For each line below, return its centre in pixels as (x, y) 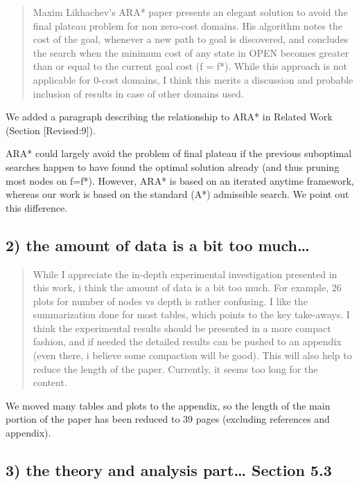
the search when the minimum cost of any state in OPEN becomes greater (191, 52)
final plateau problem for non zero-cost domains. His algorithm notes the (187, 25)
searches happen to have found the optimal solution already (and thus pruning (173, 166)
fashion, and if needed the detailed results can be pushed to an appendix (187, 341)
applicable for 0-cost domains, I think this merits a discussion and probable (193, 79)
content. (50, 382)
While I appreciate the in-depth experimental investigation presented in (185, 274)
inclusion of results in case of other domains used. (138, 93)
